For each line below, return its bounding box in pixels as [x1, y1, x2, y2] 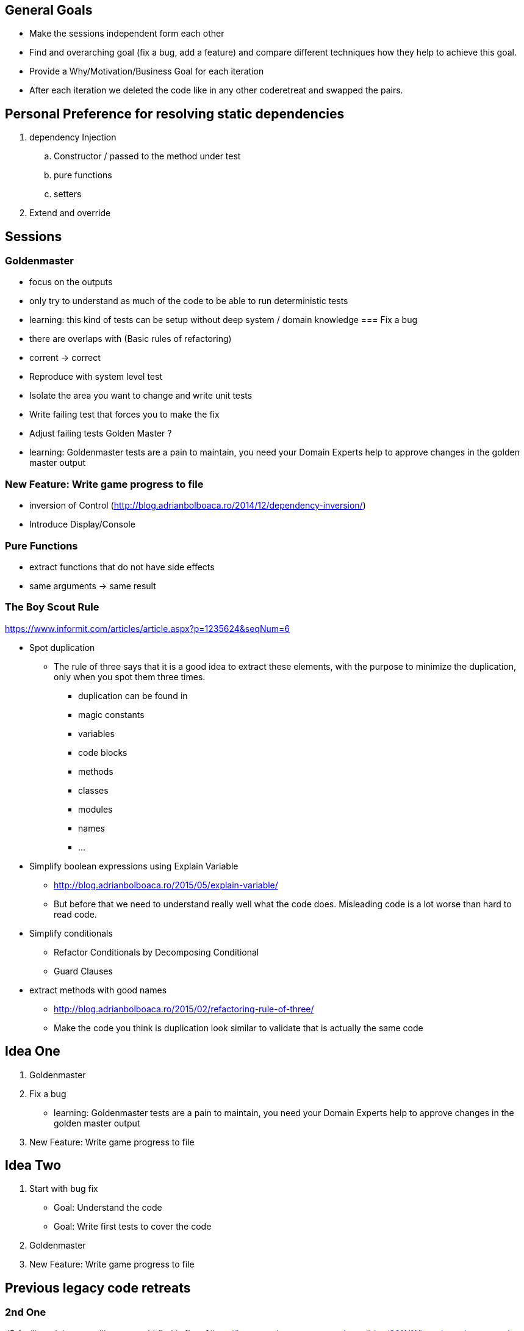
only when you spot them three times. [54, 671, 206, 682]
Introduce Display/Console [29, 519, 135, 530]
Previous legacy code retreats [5, 1280, 191, 1296]
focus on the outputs [29, 277, 113, 288]
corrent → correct [29, 352, 101, 363]
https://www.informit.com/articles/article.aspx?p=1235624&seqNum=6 [5, 623, 290, 634]
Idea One [5, 1043, 60, 1059]
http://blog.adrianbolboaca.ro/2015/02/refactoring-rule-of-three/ [54, 1003, 314, 1014]
